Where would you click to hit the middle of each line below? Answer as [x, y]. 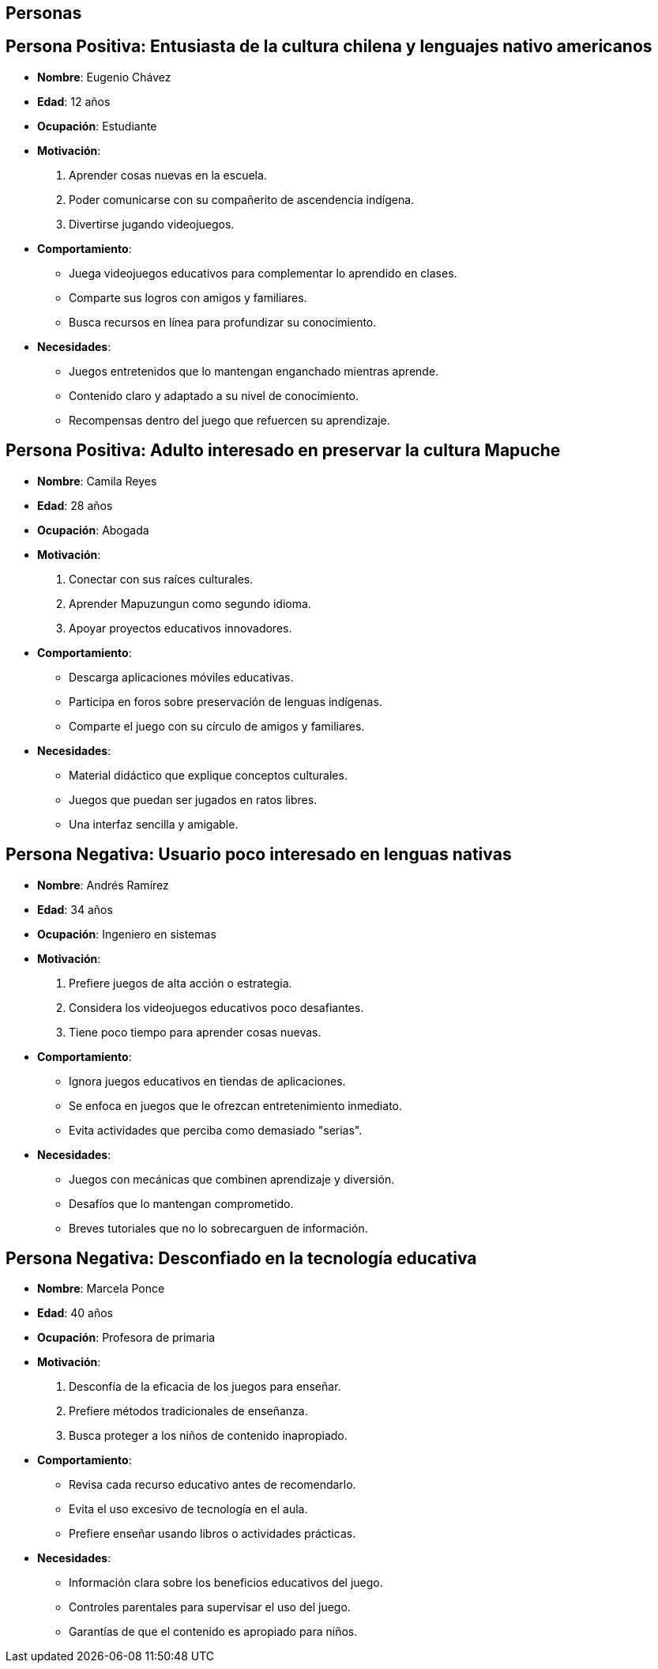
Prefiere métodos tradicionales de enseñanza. [188, 1411]
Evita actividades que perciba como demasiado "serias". [216, 1130]
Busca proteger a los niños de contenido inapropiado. [208, 1436]
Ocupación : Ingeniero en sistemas [127, 934]
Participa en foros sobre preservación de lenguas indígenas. [226, 701]
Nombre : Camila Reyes [97, 481]
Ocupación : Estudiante [97, 126]
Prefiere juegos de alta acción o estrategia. [180, 983]
